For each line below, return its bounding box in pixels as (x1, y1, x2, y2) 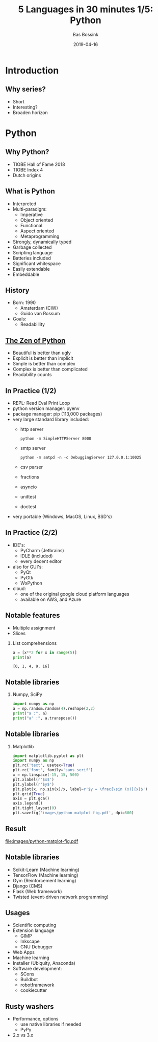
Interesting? (12, 104, 38, 110)
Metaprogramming (20, 233, 60, 239)
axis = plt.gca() (12, 796, 50, 801)
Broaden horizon (12, 109, 48, 116)
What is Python (5, 187, 55, 196)
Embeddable (12, 271, 40, 277)
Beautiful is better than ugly (12, 350, 71, 356)
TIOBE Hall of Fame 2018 (12, 161, 65, 167)
